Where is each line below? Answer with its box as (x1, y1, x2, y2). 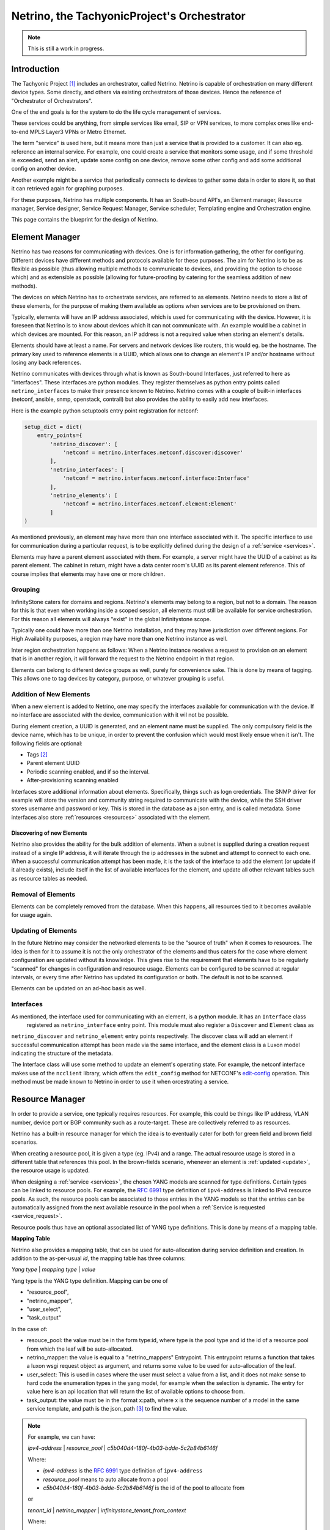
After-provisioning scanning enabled (26, 777, 119, 784)
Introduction (11, 64, 60, 74)
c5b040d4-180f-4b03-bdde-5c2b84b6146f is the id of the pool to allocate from (43, 1484, 244, 1491)
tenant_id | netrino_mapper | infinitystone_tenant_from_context (28, 1506, 186, 1514)
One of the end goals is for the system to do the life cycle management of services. (11, 108, 221, 116)
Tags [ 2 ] (26, 751, 48, 758)
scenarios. (11, 1138, 38, 1146)
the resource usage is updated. (11, 1166, 90, 1174)
